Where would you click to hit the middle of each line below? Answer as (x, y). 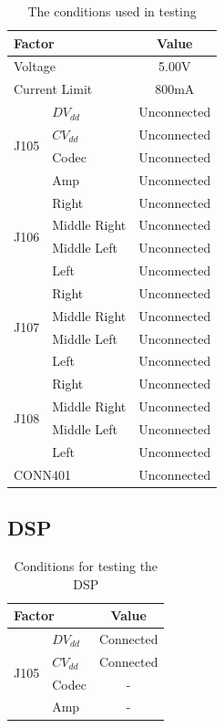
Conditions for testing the (86, 565)
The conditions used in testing (112, 11)
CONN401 (42, 474)
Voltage (35, 66)
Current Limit (53, 89)
